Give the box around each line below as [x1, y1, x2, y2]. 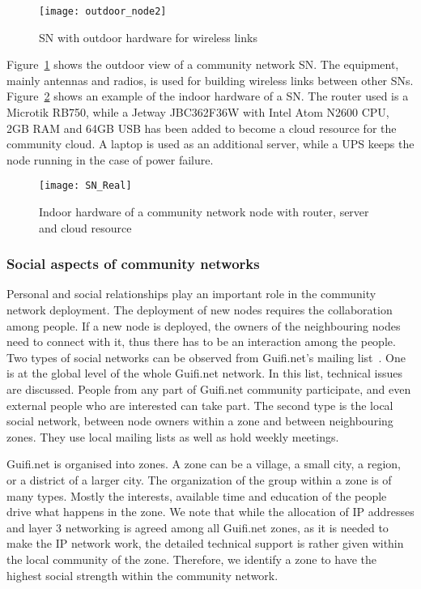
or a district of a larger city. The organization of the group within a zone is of [6, 472, 392, 488]
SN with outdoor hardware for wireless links [39, 28, 257, 45]
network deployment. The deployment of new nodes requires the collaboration [6, 301, 393, 318]
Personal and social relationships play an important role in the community [6, 285, 376, 302]
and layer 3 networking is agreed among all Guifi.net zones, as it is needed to [6, 519, 389, 536]
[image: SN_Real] [39, 180, 132, 192]
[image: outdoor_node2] [39, 6, 167, 17]
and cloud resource [39, 219, 132, 236]
